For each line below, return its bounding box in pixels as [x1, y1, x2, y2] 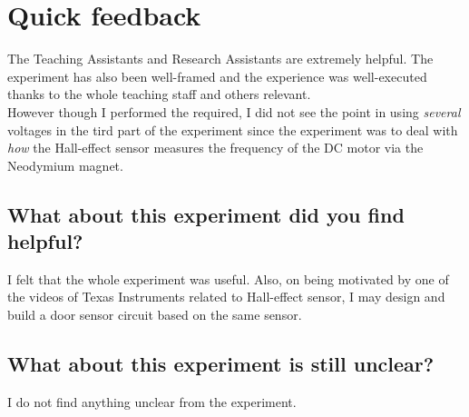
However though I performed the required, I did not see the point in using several [7, 102, 461, 121]
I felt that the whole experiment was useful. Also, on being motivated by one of [7, 269, 449, 288]
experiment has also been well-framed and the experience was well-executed [7, 66, 427, 85]
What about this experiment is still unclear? [7, 350, 435, 378]
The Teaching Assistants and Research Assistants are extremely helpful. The [7, 49, 434, 68]
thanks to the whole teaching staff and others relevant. [7, 84, 311, 104]
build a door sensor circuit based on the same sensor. [7, 305, 302, 324]
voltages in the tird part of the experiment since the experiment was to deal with [7, 120, 458, 139]
